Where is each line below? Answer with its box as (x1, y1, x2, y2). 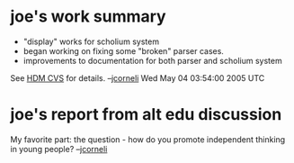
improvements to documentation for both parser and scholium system (22, 55, 282, 66)
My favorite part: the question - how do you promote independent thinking (10, 133, 286, 145)
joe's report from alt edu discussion (10, 104, 282, 125)
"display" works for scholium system (22, 36, 160, 47)
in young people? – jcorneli (10, 143, 108, 154)
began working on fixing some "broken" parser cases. (22, 45, 224, 56)
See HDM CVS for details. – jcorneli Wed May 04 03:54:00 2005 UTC (10, 72, 265, 83)
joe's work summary (10, 6, 166, 27)
